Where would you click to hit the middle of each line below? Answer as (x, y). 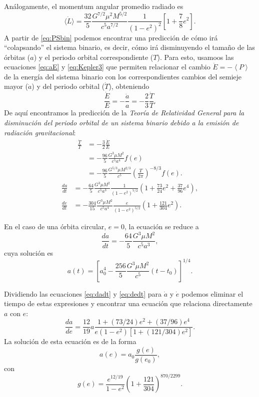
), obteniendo (129, 86)
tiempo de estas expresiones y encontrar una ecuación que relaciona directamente (128, 303)
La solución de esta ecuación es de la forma (70, 341)
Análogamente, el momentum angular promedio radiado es (94, 6)
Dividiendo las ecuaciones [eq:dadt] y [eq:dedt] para (83, 293)
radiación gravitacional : (40, 132)
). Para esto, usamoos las (195, 57)
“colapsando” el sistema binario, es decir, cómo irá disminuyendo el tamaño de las (129, 47)
